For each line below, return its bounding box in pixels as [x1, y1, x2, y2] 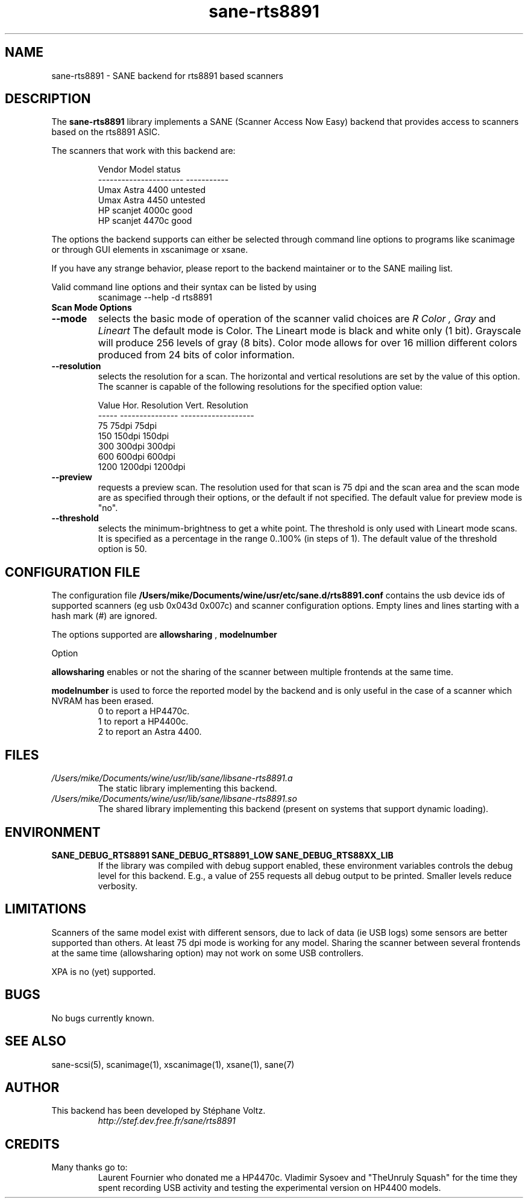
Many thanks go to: [51, 1162, 128, 1173]
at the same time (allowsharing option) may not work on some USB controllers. [51, 947, 363, 958]
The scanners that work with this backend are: [51, 145, 236, 156]
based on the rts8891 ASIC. [51, 127, 160, 138]
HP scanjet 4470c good [98, 215, 192, 226]
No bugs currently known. [51, 1012, 154, 1023]
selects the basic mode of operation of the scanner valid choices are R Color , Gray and [98, 313, 496, 325]
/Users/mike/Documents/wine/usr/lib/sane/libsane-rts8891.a [51, 773, 293, 784]
